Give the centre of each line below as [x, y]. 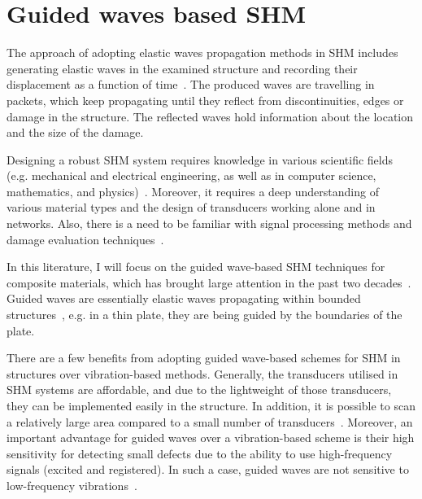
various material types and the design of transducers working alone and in [191, 207]
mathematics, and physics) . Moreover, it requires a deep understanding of [193, 191]
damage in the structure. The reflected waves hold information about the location [210, 116]
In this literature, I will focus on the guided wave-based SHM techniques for [196, 267]
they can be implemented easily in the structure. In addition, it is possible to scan [211, 405]
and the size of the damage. [75, 132]
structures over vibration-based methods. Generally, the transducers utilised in [202, 373]
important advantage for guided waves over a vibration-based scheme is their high [211, 438]
